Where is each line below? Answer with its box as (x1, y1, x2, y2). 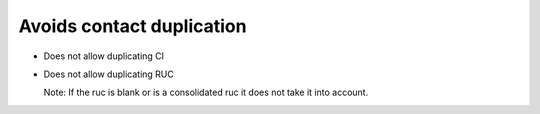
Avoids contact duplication (18, 15, 247, 37)
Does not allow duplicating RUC (43, 68, 174, 80)
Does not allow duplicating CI (43, 50, 165, 62)
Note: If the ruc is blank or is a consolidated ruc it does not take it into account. (43, 86, 369, 99)
